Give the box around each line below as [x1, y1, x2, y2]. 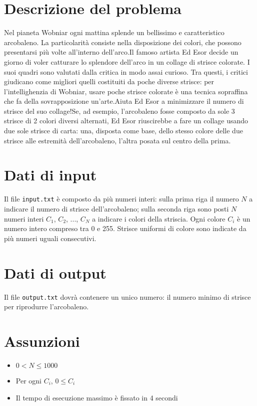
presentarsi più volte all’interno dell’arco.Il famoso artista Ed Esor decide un [4, 47, 238, 57]
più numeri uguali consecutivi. [4, 233, 96, 243]
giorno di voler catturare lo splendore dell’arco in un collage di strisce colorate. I [4, 56, 250, 67]
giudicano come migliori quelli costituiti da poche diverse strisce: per [4, 76, 214, 87]
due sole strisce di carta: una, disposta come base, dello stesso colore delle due [4, 125, 243, 136]
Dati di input [4, 164, 97, 185]
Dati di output [4, 262, 106, 283]
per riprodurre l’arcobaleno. [4, 301, 89, 312]
